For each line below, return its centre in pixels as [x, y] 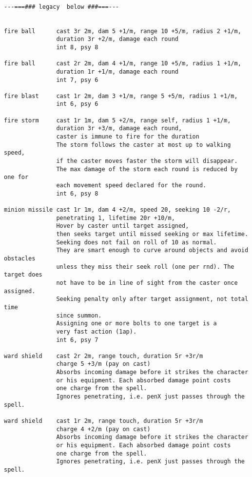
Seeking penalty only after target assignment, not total [152, 299]
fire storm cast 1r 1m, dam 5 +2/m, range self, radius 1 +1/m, [117, 120]
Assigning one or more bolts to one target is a [136, 324]
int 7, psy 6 [77, 80]
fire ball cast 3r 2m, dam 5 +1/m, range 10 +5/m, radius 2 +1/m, [123, 31]
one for [16, 177]
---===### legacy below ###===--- [62, 7]
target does [23, 275]
